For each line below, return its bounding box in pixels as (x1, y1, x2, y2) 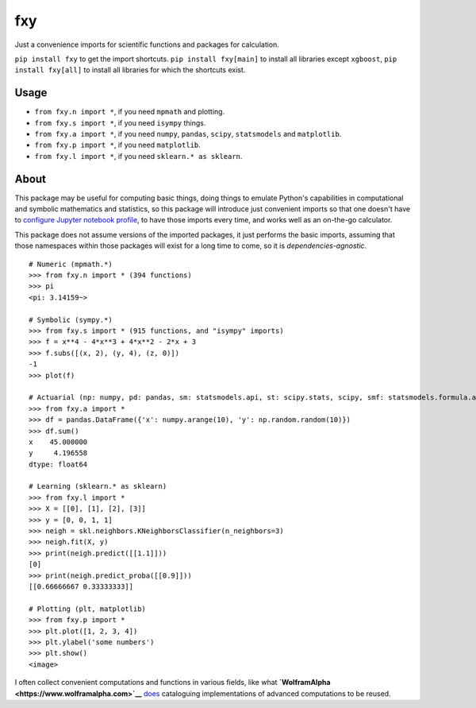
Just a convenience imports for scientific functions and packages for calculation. (14, 40, 279, 49)
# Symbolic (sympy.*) (29, 315, 113, 324)
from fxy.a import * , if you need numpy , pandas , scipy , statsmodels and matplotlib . (34, 130, 342, 139)
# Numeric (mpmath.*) (29, 259, 113, 269)
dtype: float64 (29, 459, 88, 469)
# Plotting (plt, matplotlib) (29, 604, 147, 613)
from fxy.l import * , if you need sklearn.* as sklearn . (34, 151, 243, 161)
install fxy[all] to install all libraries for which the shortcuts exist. (14, 65, 246, 75)
